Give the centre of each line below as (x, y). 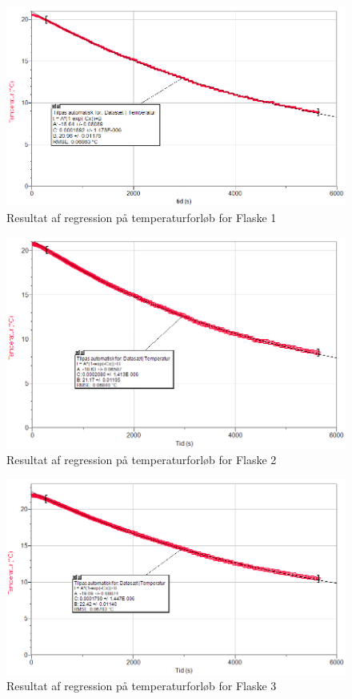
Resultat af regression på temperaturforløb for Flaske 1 (142, 217)
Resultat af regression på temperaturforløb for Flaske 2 (142, 460)
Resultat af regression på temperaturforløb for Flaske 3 (142, 686)
